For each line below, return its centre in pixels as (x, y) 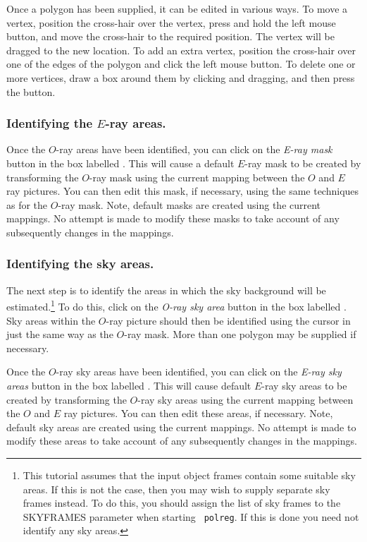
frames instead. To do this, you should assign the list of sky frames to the (182, 503)
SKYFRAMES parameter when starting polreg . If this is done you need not (191, 516)
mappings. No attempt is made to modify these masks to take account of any (173, 218)
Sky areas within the (51, 320)
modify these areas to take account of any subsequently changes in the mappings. (182, 441)
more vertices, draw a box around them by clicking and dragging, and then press (181, 77)
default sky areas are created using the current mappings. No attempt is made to (181, 427)
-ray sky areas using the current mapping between (245, 399)
